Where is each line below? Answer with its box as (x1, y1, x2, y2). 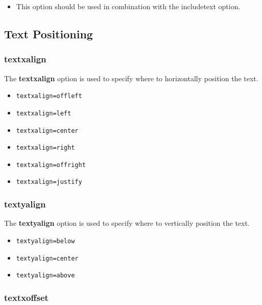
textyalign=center (16, 254, 79, 262)
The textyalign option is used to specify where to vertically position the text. (4, 218, 250, 228)
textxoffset (4, 291, 49, 303)
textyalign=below (16, 237, 75, 245)
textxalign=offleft (16, 92, 82, 100)
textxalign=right (16, 144, 75, 152)
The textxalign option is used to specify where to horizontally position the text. (4, 73, 258, 83)
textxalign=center (16, 127, 79, 134)
